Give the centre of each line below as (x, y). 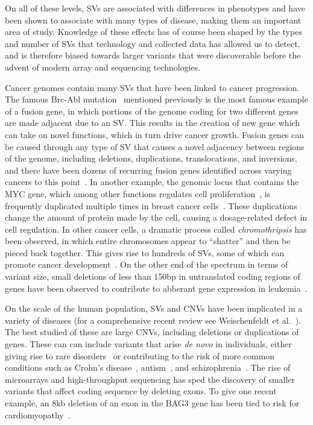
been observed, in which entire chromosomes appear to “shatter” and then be (148, 241)
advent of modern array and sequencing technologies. (103, 67)
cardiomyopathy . (38, 414)
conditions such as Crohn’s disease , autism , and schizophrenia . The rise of (148, 367)
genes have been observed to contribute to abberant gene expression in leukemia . (156, 288)
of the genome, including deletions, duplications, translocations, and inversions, (151, 158)
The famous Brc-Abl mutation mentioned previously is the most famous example (156, 99)
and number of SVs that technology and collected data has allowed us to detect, (153, 43)
